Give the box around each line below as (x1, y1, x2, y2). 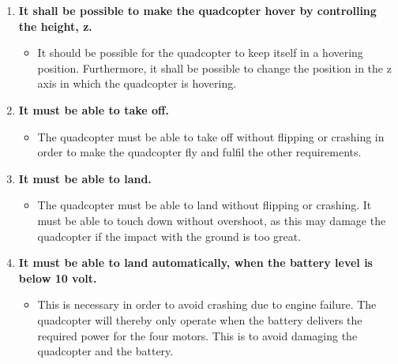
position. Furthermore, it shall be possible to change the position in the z (37, 59, 392, 76)
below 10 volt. (18, 269, 97, 286)
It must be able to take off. (18, 101, 169, 118)
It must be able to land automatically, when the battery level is (18, 254, 373, 271)
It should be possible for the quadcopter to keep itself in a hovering (37, 44, 363, 61)
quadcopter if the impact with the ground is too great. (37, 227, 302, 244)
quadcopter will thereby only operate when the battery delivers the (37, 311, 362, 328)
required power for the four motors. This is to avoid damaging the (37, 327, 358, 343)
